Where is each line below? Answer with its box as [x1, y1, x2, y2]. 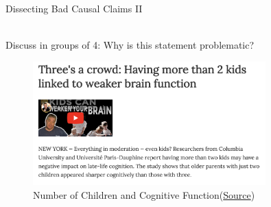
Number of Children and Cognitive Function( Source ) [33, 188, 255, 202]
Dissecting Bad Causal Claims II [5, 1, 143, 15]
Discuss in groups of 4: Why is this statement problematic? [5, 38, 255, 52]
